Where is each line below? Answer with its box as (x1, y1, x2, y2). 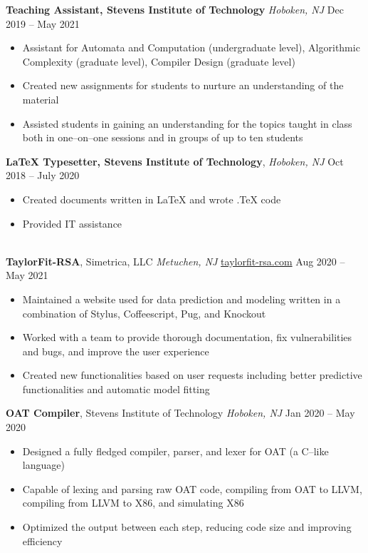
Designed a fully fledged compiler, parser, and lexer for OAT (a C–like (22, 443, 329, 458)
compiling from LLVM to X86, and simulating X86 (22, 495, 244, 510)
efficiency (22, 533, 63, 548)
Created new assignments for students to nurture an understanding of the (22, 78, 344, 93)
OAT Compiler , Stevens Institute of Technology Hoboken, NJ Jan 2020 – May (6, 405, 355, 420)
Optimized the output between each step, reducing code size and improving (22, 519, 352, 534)
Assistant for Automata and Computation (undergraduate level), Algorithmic (22, 40, 360, 55)
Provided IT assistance (22, 215, 122, 230)
